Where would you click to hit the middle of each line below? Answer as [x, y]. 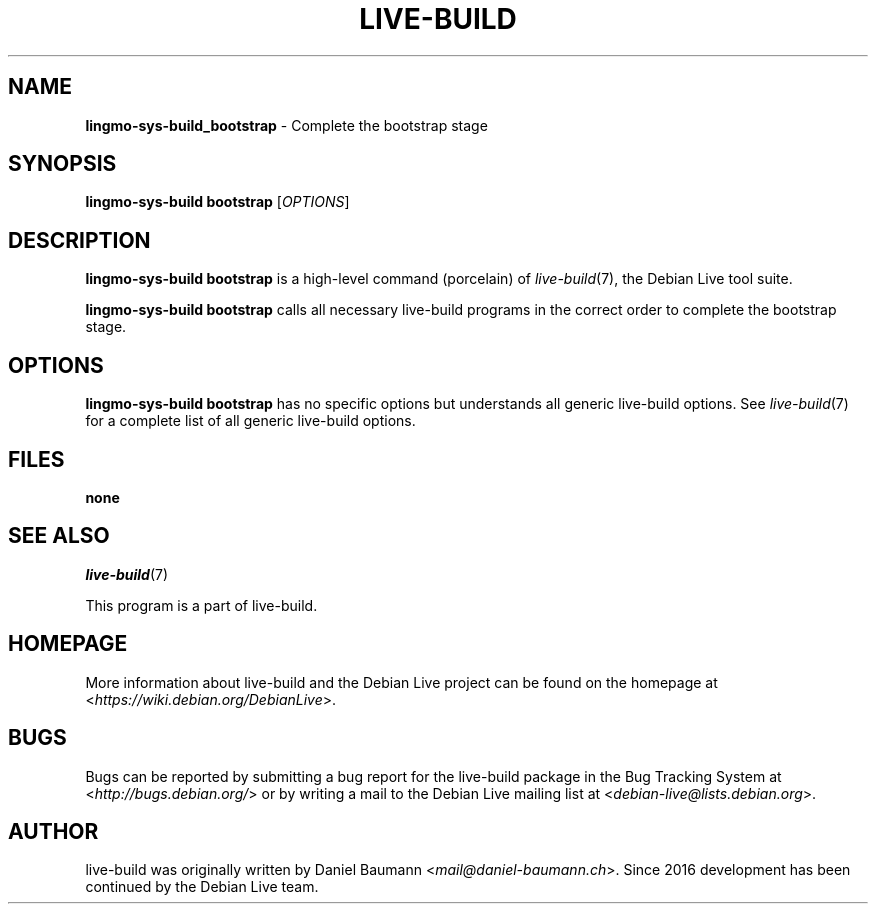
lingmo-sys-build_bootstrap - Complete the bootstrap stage [286, 125]
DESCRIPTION [79, 240]
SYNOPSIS [62, 164]
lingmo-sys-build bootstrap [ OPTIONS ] [217, 202]
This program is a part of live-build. [201, 605]
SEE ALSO [59, 536]
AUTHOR [53, 831]
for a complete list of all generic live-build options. [250, 421]
